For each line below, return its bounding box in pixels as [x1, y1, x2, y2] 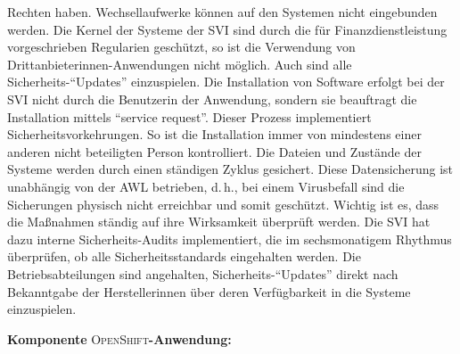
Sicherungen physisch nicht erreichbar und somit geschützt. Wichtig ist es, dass [7, 194, 439, 213]
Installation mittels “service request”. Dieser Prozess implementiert [7, 107, 372, 126]
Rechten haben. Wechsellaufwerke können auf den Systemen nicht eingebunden [7, 3, 438, 21]
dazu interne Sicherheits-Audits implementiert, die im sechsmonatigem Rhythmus [7, 229, 452, 248]
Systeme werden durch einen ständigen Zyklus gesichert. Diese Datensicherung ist [7, 160, 453, 178]
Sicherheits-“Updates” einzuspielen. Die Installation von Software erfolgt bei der [7, 72, 445, 91]
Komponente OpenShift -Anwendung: [7, 329, 232, 348]
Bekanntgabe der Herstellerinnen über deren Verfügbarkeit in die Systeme [7, 282, 411, 300]
